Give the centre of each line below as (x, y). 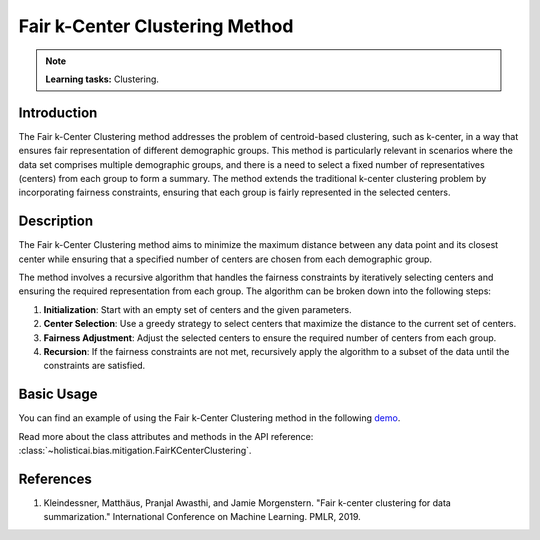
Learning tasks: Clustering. (102, 79)
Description (56, 221)
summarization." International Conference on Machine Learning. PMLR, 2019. (202, 517)
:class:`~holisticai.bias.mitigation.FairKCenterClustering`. (135, 451)
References (55, 478)
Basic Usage (58, 394)
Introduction (58, 112)
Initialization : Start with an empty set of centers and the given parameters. (197, 309)
